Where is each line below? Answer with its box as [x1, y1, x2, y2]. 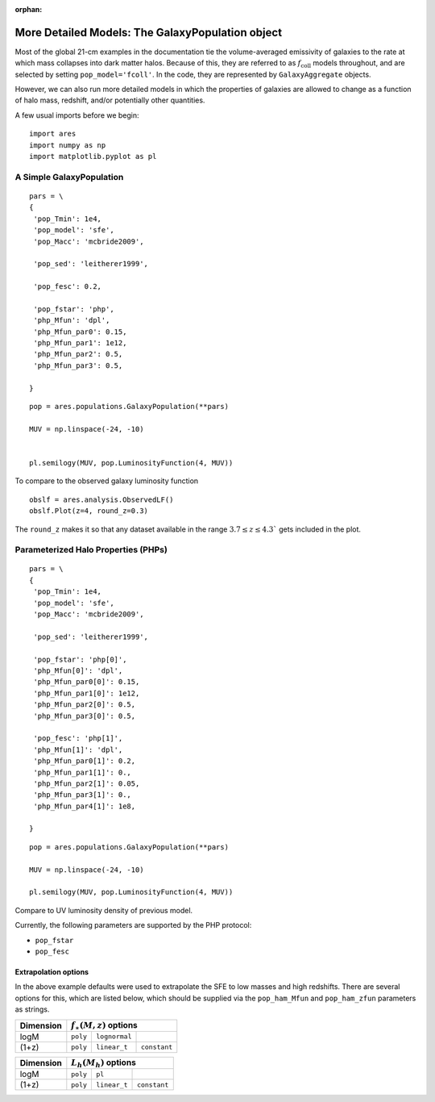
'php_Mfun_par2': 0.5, [33, 349, 123, 359]
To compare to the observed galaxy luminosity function [14, 476, 199, 486]
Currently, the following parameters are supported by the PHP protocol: [14, 920, 252, 930]
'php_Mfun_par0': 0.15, [33, 327, 127, 336]
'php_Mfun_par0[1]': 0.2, [33, 757, 136, 766]
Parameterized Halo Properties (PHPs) [14, 545, 168, 556]
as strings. [14, 1004, 50, 1014]
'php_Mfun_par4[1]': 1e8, [33, 801, 136, 811]
